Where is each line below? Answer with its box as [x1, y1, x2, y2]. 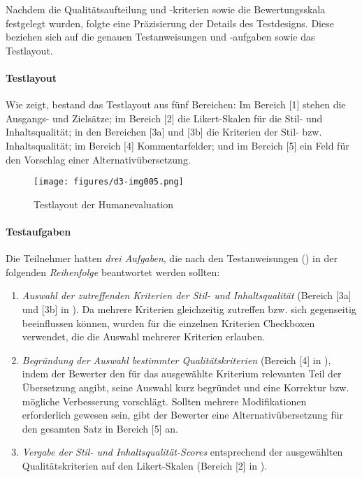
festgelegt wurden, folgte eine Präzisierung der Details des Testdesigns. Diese [6, 15, 334, 30]
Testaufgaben [6, 224, 71, 238]
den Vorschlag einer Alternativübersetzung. [6, 152, 191, 166]
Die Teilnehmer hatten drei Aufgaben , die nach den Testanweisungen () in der [6, 251, 338, 266]
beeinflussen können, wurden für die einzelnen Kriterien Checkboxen [22, 315, 315, 330]
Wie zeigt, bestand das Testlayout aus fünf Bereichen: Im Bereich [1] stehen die [6, 97, 346, 112]
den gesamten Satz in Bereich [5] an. [22, 421, 178, 435]
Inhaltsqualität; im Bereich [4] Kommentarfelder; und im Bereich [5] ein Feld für [6, 138, 349, 152]
